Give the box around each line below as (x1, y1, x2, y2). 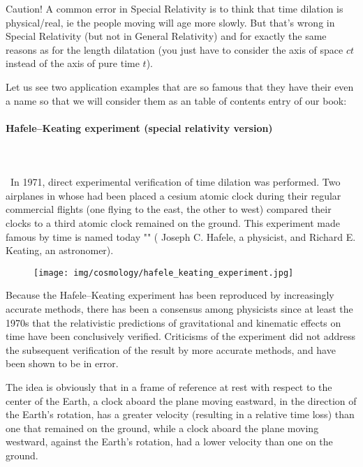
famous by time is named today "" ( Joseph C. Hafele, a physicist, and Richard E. (6, 229, 356, 244)
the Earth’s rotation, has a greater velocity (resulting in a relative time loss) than (6, 407, 355, 422)
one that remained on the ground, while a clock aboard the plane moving (6, 420, 319, 435)
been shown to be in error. (6, 356, 119, 371)
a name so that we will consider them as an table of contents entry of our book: (6, 93, 347, 108)
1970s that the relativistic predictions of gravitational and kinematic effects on (6, 315, 341, 329)
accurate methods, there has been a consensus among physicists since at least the (6, 301, 353, 316)
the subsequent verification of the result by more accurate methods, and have (6, 342, 336, 357)
